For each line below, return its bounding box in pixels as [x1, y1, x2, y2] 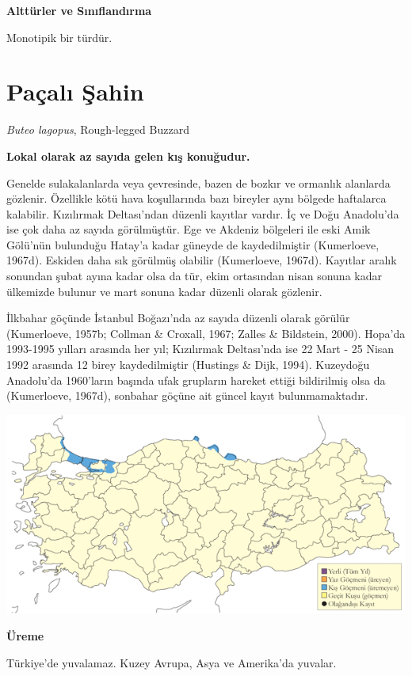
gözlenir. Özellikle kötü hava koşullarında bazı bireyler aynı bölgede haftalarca [6, 190, 387, 207]
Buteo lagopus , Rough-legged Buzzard [6, 121, 189, 138]
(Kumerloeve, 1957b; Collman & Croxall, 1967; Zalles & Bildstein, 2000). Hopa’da [6, 325, 406, 341]
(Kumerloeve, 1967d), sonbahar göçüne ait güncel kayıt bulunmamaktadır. [6, 387, 368, 404]
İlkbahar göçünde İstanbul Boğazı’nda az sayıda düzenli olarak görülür [6, 310, 350, 326]
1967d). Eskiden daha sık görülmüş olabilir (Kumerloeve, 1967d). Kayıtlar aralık [6, 252, 397, 268]
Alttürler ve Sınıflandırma [6, 2, 152, 18]
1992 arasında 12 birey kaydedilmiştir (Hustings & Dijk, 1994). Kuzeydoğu [6, 356, 370, 373]
